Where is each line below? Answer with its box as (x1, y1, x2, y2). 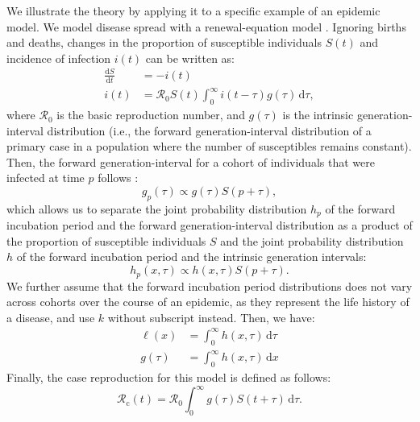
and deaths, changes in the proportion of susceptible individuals (6, 34, 322, 51)
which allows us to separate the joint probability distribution (6, 200, 307, 217)
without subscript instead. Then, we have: (107, 308, 315, 325)
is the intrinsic (282, 106, 354, 123)
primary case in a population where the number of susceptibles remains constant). (6, 138, 412, 155)
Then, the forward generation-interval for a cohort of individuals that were (6, 153, 375, 170)
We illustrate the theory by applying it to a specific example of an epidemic (6, 2, 380, 19)
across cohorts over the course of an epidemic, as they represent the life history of (6, 293, 410, 310)
